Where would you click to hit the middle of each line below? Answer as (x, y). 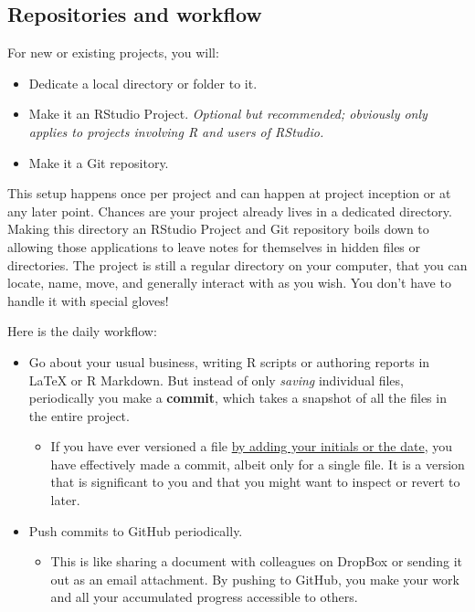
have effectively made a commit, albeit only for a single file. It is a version (258, 464)
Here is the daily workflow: (82, 331)
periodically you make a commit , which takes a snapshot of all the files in (237, 398)
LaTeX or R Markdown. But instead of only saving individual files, (216, 380)
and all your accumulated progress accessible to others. (204, 597)
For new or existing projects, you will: (113, 53)
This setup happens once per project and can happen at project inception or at (229, 193)
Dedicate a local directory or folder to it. (143, 83)
